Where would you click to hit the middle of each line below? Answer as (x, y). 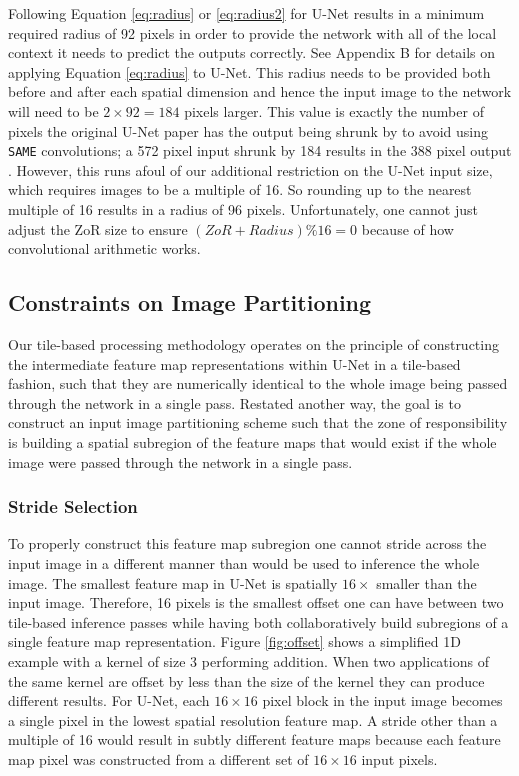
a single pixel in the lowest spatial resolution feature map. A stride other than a (253, 719)
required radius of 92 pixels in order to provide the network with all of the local (252, 32)
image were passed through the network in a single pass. (180, 461)
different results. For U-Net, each (109, 700)
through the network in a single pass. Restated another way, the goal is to (234, 402)
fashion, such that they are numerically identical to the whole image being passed (258, 383)
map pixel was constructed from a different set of (158, 758)
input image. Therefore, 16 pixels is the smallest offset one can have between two (256, 602)
